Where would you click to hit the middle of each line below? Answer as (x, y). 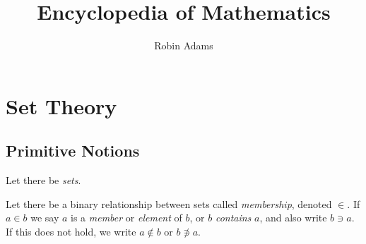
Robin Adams (184, 45)
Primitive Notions (73, 151)
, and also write (293, 218)
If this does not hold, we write (71, 231)
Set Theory (61, 105)
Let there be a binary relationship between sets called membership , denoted (169, 203)
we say (45, 218)
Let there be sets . (43, 180)
